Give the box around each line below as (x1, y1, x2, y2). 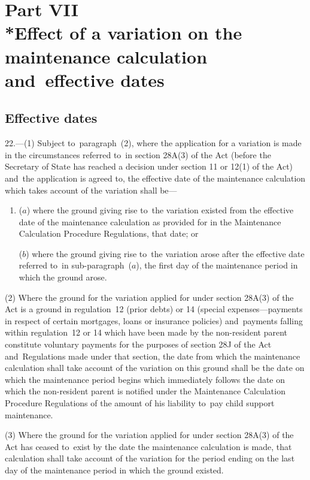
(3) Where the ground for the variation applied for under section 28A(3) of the (5, 428, 294, 441)
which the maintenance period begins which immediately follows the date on (5, 373, 285, 385)
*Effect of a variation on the (5, 20, 242, 45)
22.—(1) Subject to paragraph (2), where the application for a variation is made (5, 137, 302, 149)
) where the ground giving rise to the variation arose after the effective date (26, 247, 305, 259)
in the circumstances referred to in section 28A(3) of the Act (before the (5, 148, 271, 161)
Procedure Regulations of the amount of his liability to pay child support (5, 397, 275, 409)
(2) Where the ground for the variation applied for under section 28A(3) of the (5, 291, 294, 303)
